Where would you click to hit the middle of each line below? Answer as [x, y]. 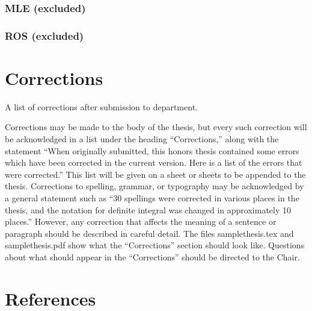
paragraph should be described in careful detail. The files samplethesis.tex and [149, 233]
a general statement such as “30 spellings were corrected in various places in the [152, 197]
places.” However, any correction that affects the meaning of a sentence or [141, 221]
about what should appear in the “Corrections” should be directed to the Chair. [152, 256]
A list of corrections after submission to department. [101, 106]
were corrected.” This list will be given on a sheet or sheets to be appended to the [155, 174]
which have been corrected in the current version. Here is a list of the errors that [154, 162]
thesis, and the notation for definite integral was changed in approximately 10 [148, 209]
